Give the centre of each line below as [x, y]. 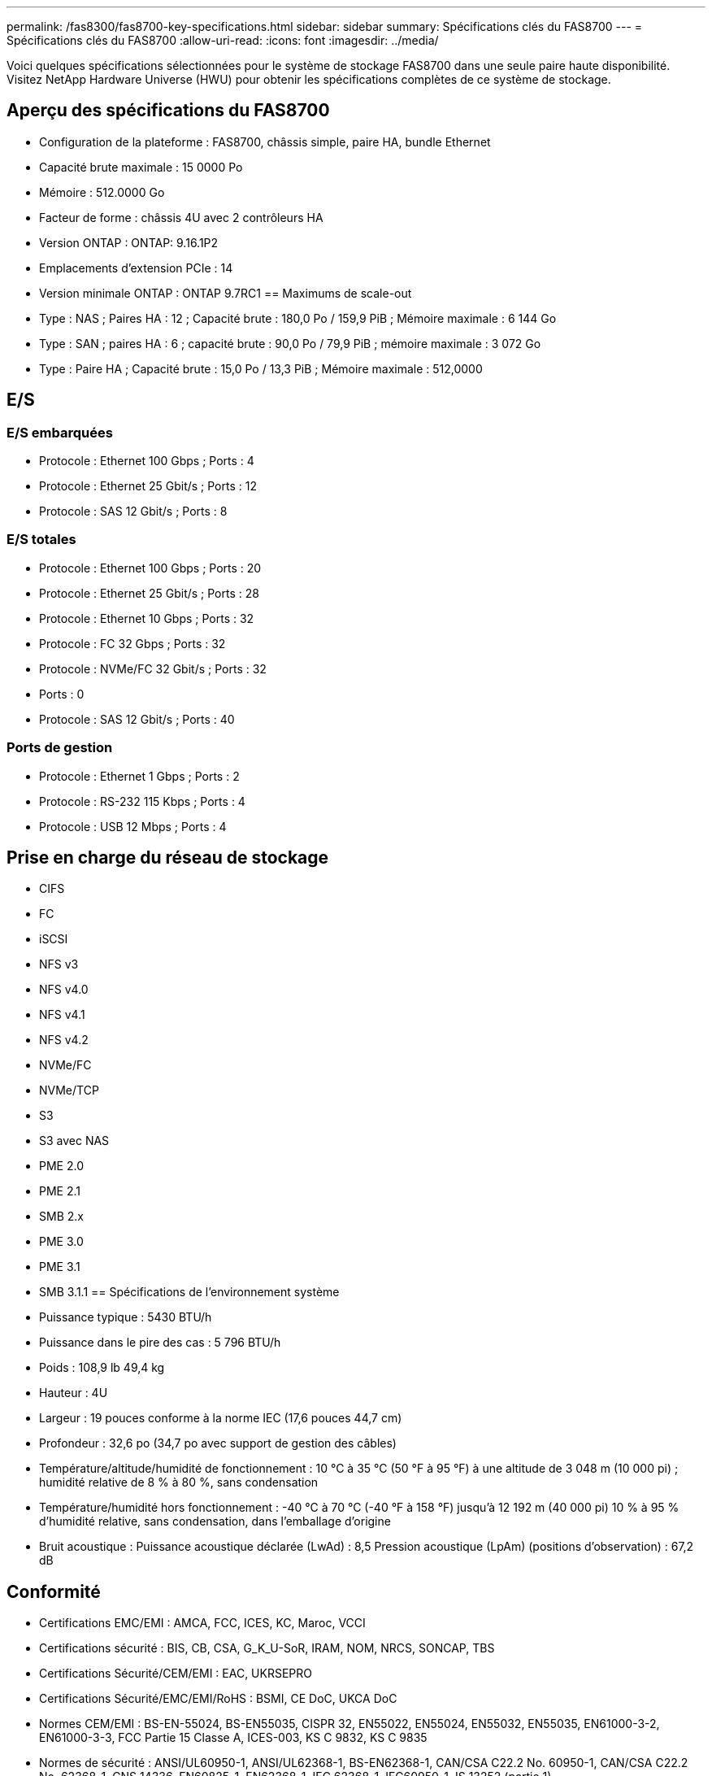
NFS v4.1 [62, 1015]
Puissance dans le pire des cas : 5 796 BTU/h [160, 1343]
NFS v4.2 [64, 1040]
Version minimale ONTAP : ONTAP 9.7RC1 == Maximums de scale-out [226, 293]
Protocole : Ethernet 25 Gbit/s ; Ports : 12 [148, 486]
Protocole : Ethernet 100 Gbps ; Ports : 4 [147, 461]
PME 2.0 [61, 1166]
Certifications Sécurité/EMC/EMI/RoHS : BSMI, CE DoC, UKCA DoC [218, 1699]
